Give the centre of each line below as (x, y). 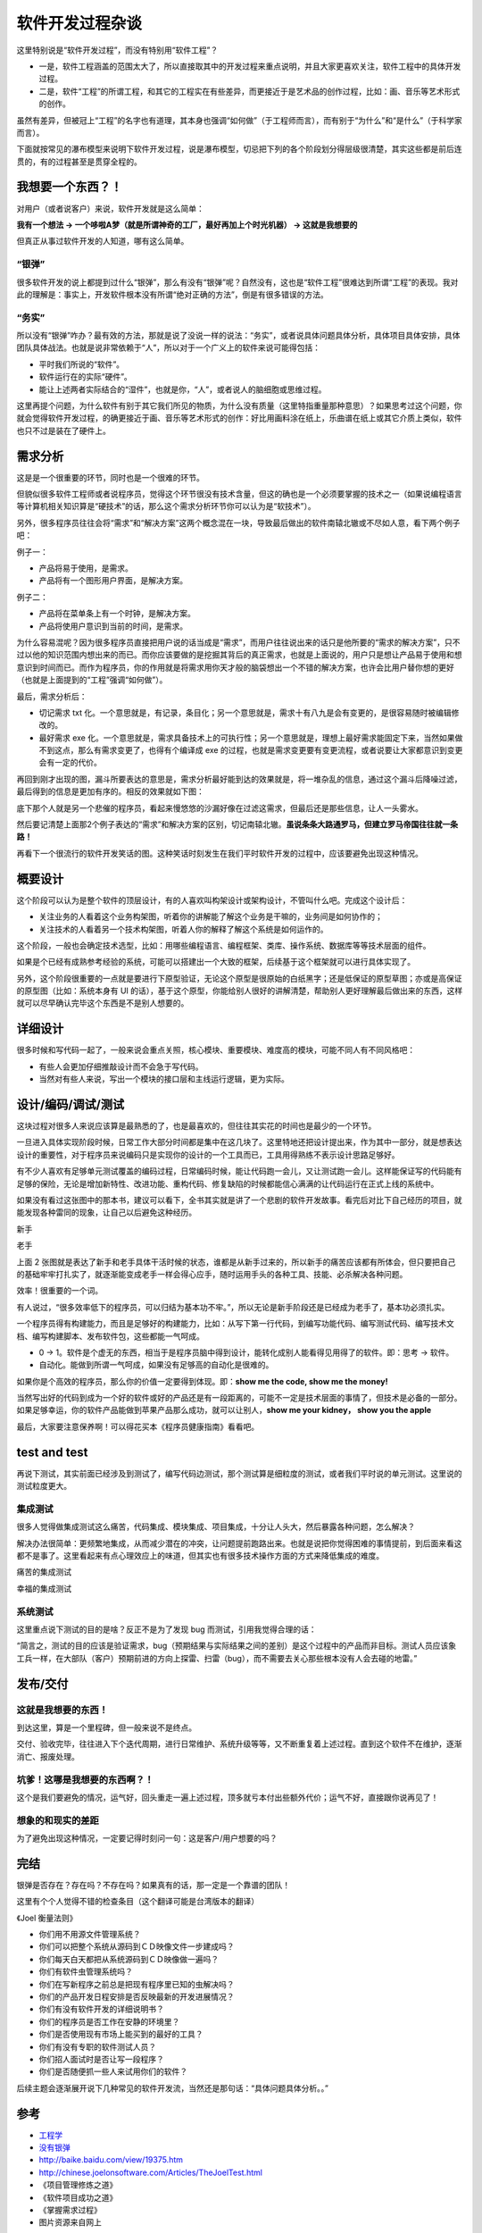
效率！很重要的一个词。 (59, 1291)
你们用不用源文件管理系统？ (90, 1935)
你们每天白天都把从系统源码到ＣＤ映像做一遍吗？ (129, 1959)
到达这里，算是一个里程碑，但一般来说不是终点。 (106, 1727)
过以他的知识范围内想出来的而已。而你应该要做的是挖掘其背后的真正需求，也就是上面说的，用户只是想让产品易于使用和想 (239, 655)
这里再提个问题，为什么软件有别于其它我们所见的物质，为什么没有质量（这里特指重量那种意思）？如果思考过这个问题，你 (239, 406)
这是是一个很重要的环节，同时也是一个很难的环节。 (110, 477)
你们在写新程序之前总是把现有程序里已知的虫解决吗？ (137, 1984)
